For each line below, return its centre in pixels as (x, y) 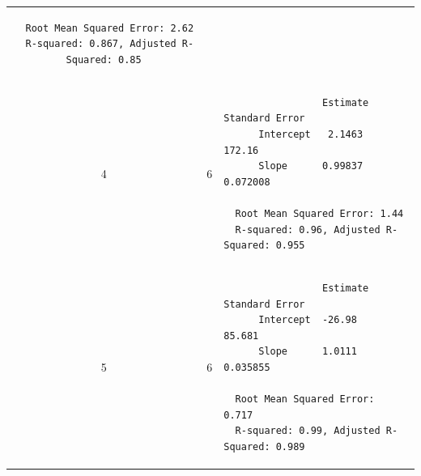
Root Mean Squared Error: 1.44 (319, 213)
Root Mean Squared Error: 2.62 (110, 28)
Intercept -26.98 (308, 320)
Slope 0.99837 (311, 166)
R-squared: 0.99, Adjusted (308, 431)
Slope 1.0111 (308, 352)
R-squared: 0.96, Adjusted (308, 229)
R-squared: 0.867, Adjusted (101, 44)
